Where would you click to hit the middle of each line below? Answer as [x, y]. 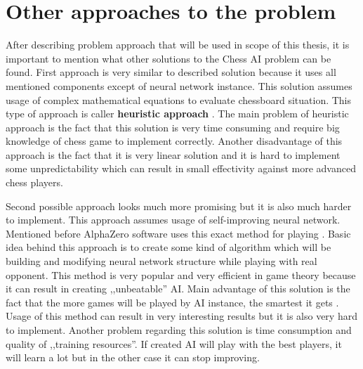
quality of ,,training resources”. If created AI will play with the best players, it [174, 343]
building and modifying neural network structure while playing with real [161, 261]
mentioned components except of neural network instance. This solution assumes [179, 85]
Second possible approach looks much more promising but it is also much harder [179, 206]
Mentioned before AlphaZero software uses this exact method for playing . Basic [178, 233]
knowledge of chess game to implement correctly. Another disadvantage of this [174, 141]
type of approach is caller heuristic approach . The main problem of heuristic [177, 114]
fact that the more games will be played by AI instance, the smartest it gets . [172, 302]
